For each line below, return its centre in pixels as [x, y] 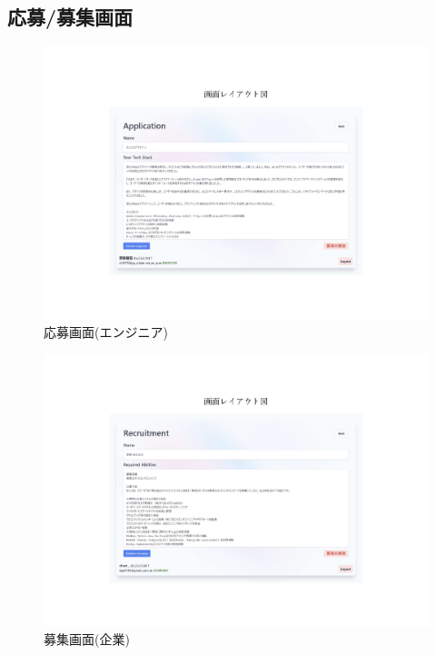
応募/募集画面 [70, 17]
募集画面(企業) [87, 639]
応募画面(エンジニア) [106, 331]
